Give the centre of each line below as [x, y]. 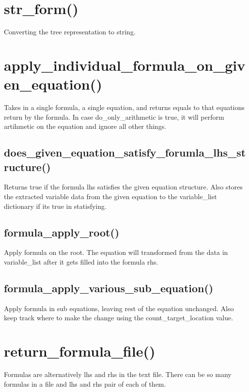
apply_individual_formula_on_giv [125, 65]
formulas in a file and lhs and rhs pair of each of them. [85, 384]
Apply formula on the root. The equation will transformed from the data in [116, 252]
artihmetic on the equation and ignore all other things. [85, 126]
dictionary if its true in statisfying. [55, 206]
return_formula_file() [80, 351]
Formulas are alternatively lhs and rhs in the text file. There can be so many [118, 374]
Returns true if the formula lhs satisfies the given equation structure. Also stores [124, 187]
